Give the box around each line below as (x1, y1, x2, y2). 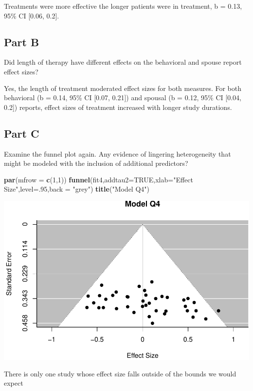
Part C (4, 125, 39, 141)
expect (4, 378, 23, 388)
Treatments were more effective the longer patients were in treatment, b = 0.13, (4, 1, 242, 11)
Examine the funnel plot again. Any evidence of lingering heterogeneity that (4, 148, 231, 159)
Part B (4, 34, 39, 49)
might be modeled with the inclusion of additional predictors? (4, 158, 188, 168)
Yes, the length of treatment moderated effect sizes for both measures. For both (4, 83, 242, 93)
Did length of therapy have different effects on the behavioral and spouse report (4, 57, 242, 67)
